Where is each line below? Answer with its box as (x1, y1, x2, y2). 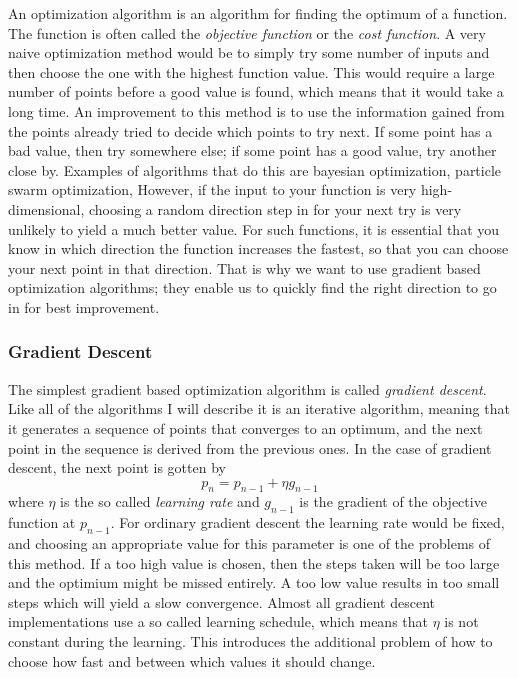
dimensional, (8, 198, 85, 219)
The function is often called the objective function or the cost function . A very (8, 22, 486, 43)
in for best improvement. (8, 296, 160, 317)
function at (8, 512, 76, 533)
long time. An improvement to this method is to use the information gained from (8, 100, 505, 121)
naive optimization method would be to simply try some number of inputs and (8, 42, 490, 63)
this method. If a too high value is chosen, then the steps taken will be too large (8, 552, 500, 573)
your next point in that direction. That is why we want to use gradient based (8, 257, 481, 278)
